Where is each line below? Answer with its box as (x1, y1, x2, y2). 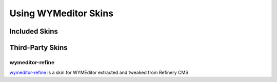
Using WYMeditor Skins (9, 8, 114, 19)
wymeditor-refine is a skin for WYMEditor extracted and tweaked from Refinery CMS (9, 69, 189, 76)
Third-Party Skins (9, 43, 68, 52)
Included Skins (9, 27, 58, 36)
